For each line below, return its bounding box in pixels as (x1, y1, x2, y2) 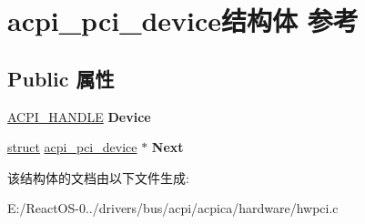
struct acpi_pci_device (7, 137, 137, 157)
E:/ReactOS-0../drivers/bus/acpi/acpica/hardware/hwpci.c (7, 199, 339, 218)
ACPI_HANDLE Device (7, 107, 151, 126)
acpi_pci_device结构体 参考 (7, 2, 359, 39)
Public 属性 (7, 64, 115, 92)
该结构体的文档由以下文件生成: (7, 168, 189, 187)
